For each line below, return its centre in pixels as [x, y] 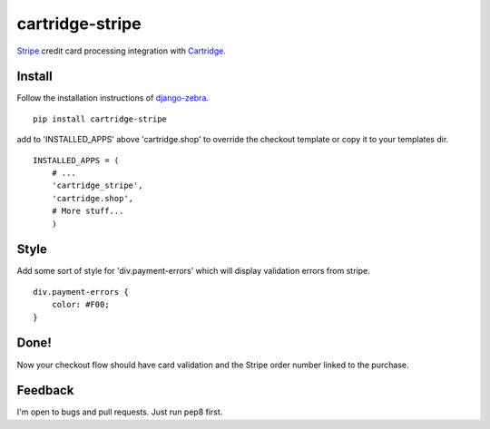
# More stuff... [88, 211]
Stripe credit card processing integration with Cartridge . [121, 51]
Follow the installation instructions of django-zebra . [113, 98]
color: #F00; [80, 305]
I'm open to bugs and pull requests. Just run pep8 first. [120, 412]
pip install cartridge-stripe [100, 119]
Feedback [45, 390]
